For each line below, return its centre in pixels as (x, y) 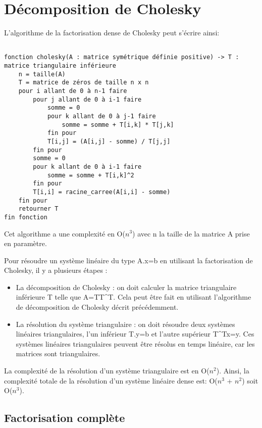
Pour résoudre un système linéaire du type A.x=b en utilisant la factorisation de (128, 260)
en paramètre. (25, 243)
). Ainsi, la (233, 371)
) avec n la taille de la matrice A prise (191, 233)
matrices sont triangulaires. (58, 353)
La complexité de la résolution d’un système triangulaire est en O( (107, 371)
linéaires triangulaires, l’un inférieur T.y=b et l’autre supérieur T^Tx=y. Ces (135, 334)
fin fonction (26, 217)
